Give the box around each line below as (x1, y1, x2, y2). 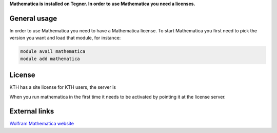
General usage (9, 14, 57, 23)
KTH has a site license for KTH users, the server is (9, 84, 116, 90)
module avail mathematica (20, 49, 86, 54)
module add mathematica (20, 55, 81, 62)
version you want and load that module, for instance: (9, 35, 121, 41)
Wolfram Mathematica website (9, 121, 74, 127)
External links (9, 107, 54, 116)
